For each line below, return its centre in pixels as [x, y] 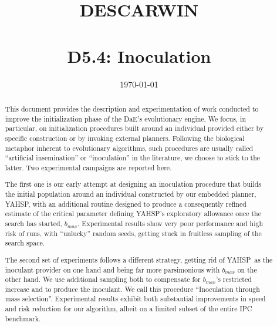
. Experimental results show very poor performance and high [170, 223]
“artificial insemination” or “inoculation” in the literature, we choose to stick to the [133, 158]
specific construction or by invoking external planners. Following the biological [125, 138]
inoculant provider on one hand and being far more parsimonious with [112, 269]
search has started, [33, 223]
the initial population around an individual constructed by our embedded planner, [131, 194]
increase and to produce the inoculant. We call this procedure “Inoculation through [132, 289]
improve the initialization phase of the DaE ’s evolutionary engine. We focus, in [126, 118]
